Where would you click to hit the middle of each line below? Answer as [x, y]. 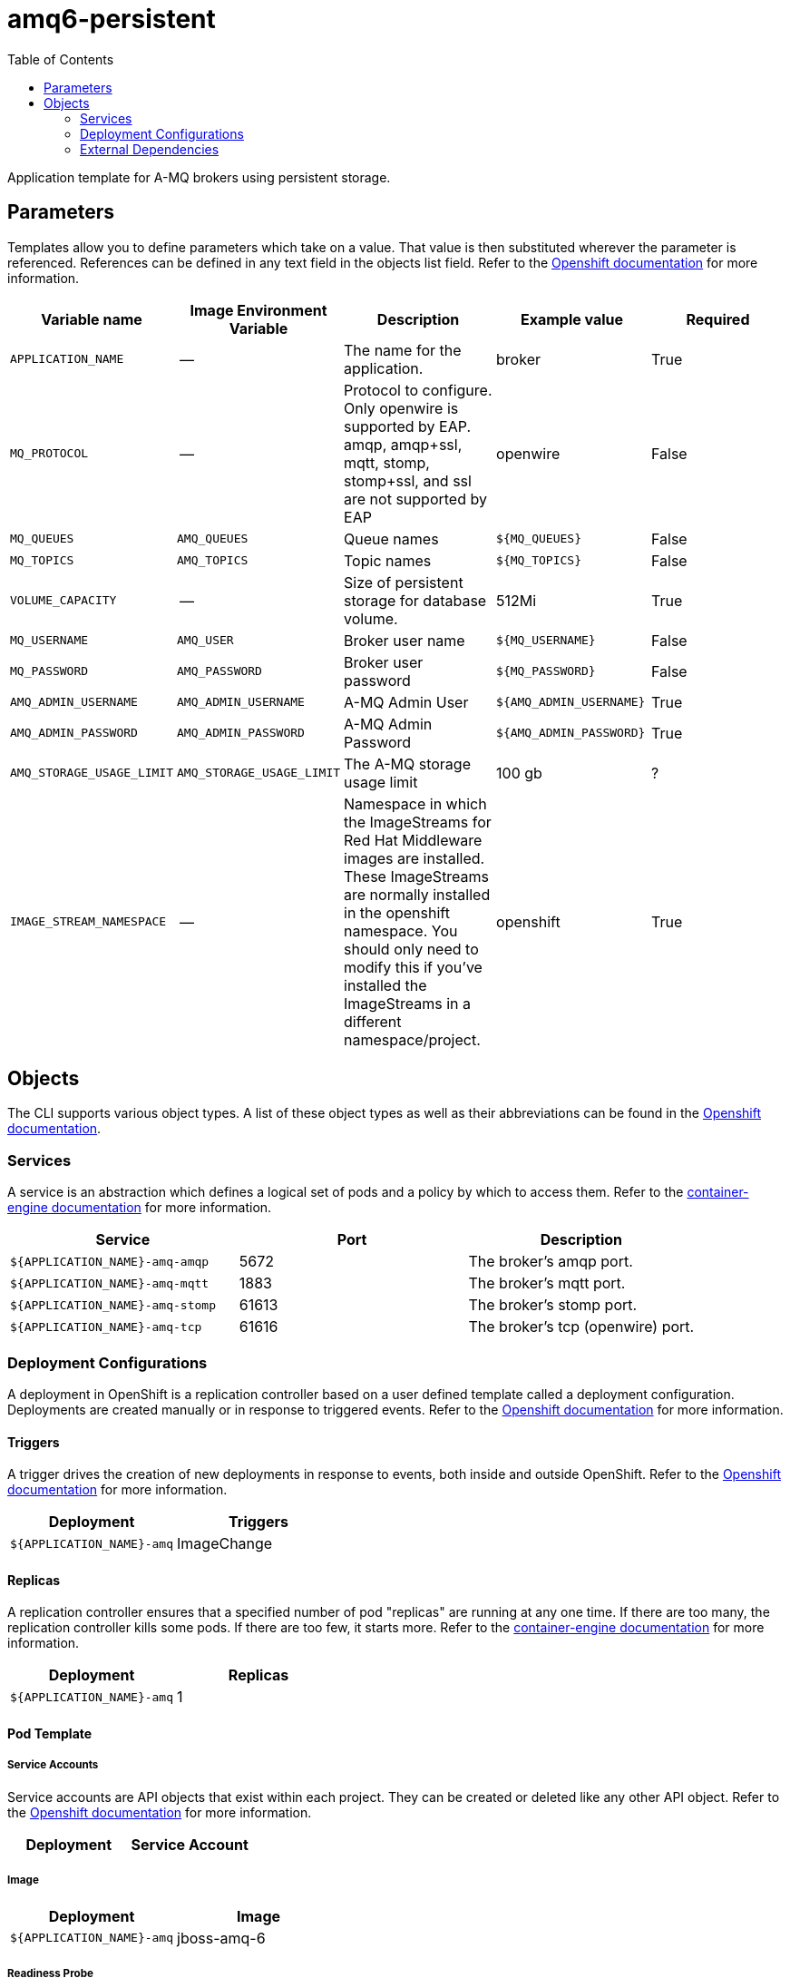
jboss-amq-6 [221, 1938]
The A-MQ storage [407, 764]
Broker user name [405, 640]
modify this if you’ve [413, 967]
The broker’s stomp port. [553, 1305]
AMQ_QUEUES [213, 539]
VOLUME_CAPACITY [63, 601]
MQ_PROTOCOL [49, 454]
